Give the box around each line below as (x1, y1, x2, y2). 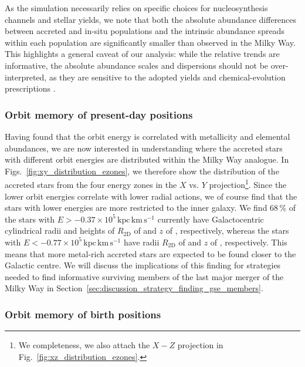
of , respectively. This (210, 235, 287, 248)
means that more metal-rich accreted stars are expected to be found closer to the (5, 247, 296, 260)
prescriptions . (5, 82, 56, 95)
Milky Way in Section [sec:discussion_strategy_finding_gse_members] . (5, 282, 263, 294)
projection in (177, 339, 223, 351)
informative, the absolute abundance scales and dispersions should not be (5, 59, 269, 71)
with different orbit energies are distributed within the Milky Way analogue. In (5, 153, 289, 166)
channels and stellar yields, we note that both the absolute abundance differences (5, 13, 297, 25)
